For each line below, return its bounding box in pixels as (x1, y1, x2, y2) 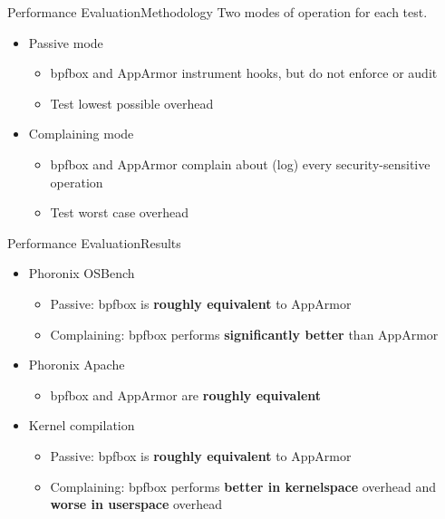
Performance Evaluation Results (7, 233, 181, 252)
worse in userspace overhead (50, 495, 223, 514)
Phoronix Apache (28, 355, 125, 374)
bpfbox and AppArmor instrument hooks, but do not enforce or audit (50, 63, 438, 82)
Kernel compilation (28, 416, 135, 435)
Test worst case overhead (50, 203, 189, 222)
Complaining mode (28, 124, 134, 143)
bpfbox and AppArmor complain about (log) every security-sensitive (50, 154, 430, 173)
